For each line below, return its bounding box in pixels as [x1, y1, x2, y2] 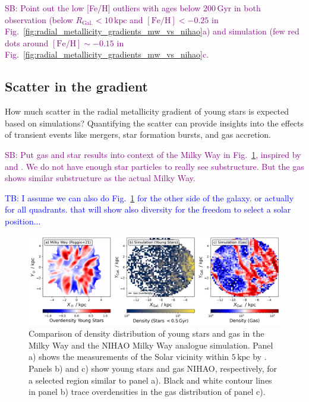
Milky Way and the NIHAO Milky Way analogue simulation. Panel [29, 338, 273, 351]
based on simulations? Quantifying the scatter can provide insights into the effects [5, 116, 304, 129]
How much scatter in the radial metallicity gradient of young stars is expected [5, 105, 289, 118]
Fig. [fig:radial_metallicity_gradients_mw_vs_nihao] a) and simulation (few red [5, 25, 299, 37]
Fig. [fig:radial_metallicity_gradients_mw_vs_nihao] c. [5, 48, 209, 61]
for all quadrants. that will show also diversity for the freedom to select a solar [5, 203, 291, 216]
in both [234, 2, 261, 14]
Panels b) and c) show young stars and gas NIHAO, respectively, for [29, 362, 278, 375]
